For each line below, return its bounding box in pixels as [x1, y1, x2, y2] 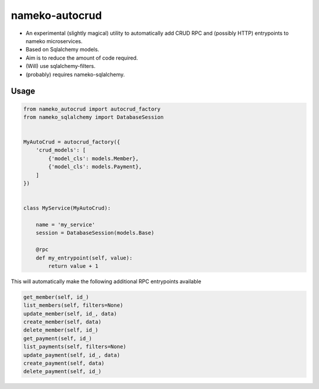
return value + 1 [48, 262, 99, 269]
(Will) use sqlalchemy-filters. [25, 63, 96, 70]
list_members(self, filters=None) [23, 302, 123, 309]
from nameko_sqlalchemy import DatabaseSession [23, 114, 164, 121]
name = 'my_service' [35, 221, 96, 228]
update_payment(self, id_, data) [23, 352, 121, 358]
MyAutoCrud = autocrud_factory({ [23, 139, 121, 145]
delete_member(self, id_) [23, 327, 99, 333]
